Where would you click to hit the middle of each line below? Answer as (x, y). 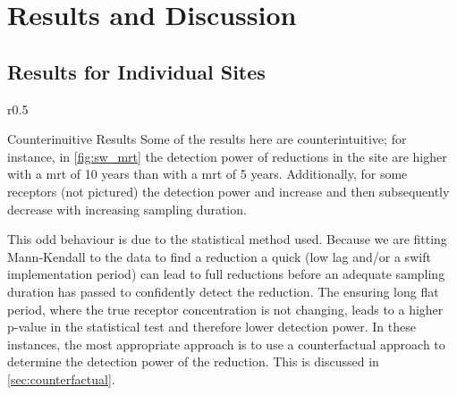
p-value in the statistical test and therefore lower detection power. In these (212, 327)
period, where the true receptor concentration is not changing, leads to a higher (225, 309)
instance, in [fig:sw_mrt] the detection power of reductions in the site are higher (227, 156)
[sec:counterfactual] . (61, 378)
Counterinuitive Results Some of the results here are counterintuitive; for (207, 139)
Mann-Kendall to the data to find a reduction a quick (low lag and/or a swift (219, 256)
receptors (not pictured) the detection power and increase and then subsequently (228, 191)
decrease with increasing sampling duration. (127, 209)
